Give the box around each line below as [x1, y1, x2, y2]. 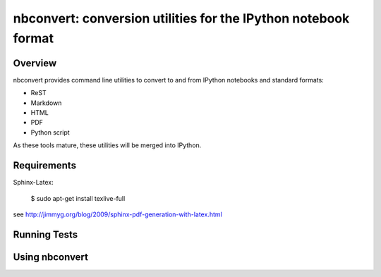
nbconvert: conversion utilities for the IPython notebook [13, 11, 350, 26]
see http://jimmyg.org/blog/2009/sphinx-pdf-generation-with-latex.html [13, 210, 222, 218]
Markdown [30, 99, 62, 107]
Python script [30, 128, 70, 137]
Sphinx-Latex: [13, 178, 54, 187]
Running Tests [13, 228, 78, 240]
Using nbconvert [13, 251, 88, 263]
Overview [13, 57, 57, 69]
